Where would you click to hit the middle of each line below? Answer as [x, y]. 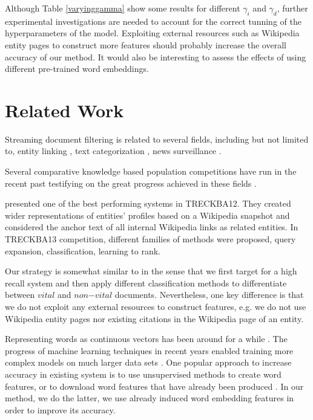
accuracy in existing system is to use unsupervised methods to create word [143, 374]
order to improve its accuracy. [60, 409]
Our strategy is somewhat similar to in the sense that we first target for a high [151, 271]
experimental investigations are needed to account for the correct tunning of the [153, 21]
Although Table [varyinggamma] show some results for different [123, 8]
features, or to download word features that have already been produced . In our [154, 386]
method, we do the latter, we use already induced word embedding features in [150, 398]
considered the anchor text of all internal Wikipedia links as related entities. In [152, 227]
